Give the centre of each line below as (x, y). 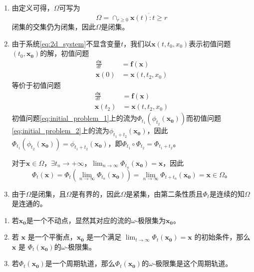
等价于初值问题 (36, 85)
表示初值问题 (210, 43)
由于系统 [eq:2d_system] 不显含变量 (66, 43)
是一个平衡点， (52, 237)
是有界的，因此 (96, 193)
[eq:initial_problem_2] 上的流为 (60, 131)
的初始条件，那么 (222, 237)
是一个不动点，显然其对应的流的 (79, 220)
